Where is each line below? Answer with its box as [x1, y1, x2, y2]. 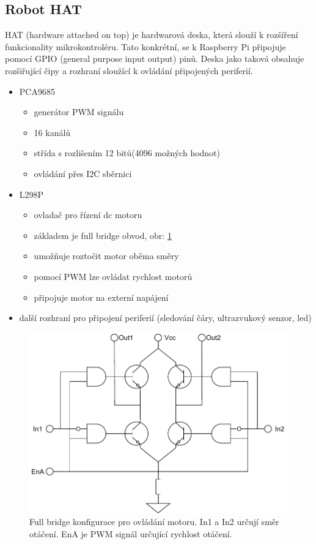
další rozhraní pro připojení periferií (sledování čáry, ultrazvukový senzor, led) [19, 311, 312, 324]
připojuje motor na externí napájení [34, 290, 169, 303]
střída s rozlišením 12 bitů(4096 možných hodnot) [34, 146, 221, 159]
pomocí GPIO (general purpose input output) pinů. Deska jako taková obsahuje [5, 52, 304, 65]
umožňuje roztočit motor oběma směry [34, 249, 179, 262]
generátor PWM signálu [34, 105, 124, 118]
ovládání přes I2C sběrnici [34, 167, 132, 179]
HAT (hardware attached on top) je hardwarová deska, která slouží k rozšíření [5, 28, 298, 41]
